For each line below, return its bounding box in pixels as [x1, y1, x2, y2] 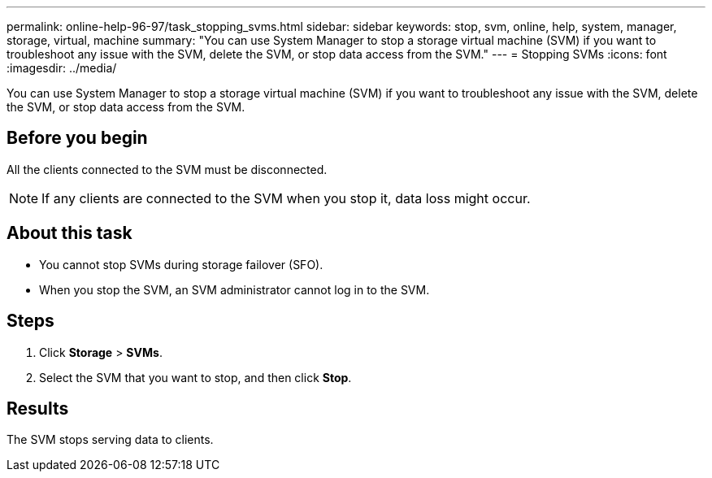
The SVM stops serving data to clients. [7, 432, 214, 447]
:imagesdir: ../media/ [7, 61, 117, 75]
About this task [7, 223, 132, 244]
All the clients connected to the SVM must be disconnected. [7, 162, 328, 176]
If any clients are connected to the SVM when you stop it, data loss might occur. [41, 189, 531, 206]
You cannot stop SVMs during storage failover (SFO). [39, 257, 323, 272]
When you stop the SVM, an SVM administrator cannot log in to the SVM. [39, 282, 430, 297]
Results [7, 398, 69, 419]
